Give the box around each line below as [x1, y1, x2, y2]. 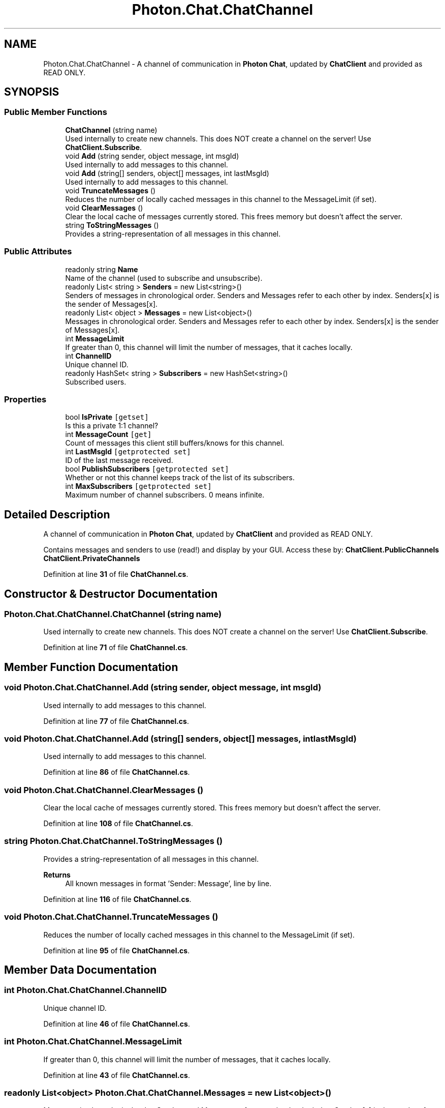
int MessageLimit [65, 334, 124, 343]
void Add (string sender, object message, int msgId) [65, 151, 239, 160]
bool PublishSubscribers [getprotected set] [65, 464, 229, 474]
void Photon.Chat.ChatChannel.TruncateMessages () [4, 912, 218, 922]
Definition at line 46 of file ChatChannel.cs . [43, 1019, 190, 1028]
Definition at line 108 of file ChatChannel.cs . [43, 819, 194, 828]
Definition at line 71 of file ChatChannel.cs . [43, 643, 188, 652]
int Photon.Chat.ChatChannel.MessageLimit [4, 1036, 182, 1047]
